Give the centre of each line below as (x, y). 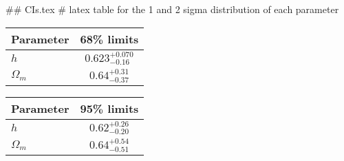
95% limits (109, 108)
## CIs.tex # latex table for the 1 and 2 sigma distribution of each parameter (172, 9)
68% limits (109, 39)
